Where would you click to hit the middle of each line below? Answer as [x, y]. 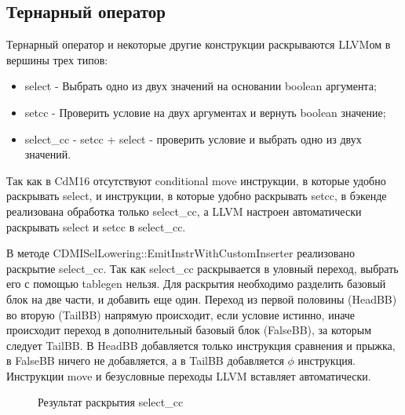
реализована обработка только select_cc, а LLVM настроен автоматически [184, 211]
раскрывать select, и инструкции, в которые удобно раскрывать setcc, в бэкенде [197, 196]
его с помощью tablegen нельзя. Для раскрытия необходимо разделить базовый [196, 284]
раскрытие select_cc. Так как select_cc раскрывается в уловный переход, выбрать [202, 268]
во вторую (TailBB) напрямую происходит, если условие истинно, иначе [181, 314]
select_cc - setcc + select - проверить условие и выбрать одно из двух [193, 138]
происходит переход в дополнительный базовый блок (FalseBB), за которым [189, 330]
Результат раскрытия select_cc [111, 402]
